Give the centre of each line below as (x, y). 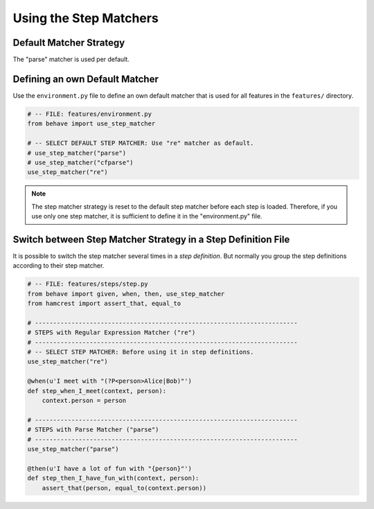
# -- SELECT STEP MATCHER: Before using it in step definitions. (141, 352)
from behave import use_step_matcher (91, 124)
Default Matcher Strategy (69, 43)
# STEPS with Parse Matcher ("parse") (93, 430)
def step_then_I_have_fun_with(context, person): (113, 478)
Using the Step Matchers (86, 18)
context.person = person (84, 401)
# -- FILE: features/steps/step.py (88, 284)
